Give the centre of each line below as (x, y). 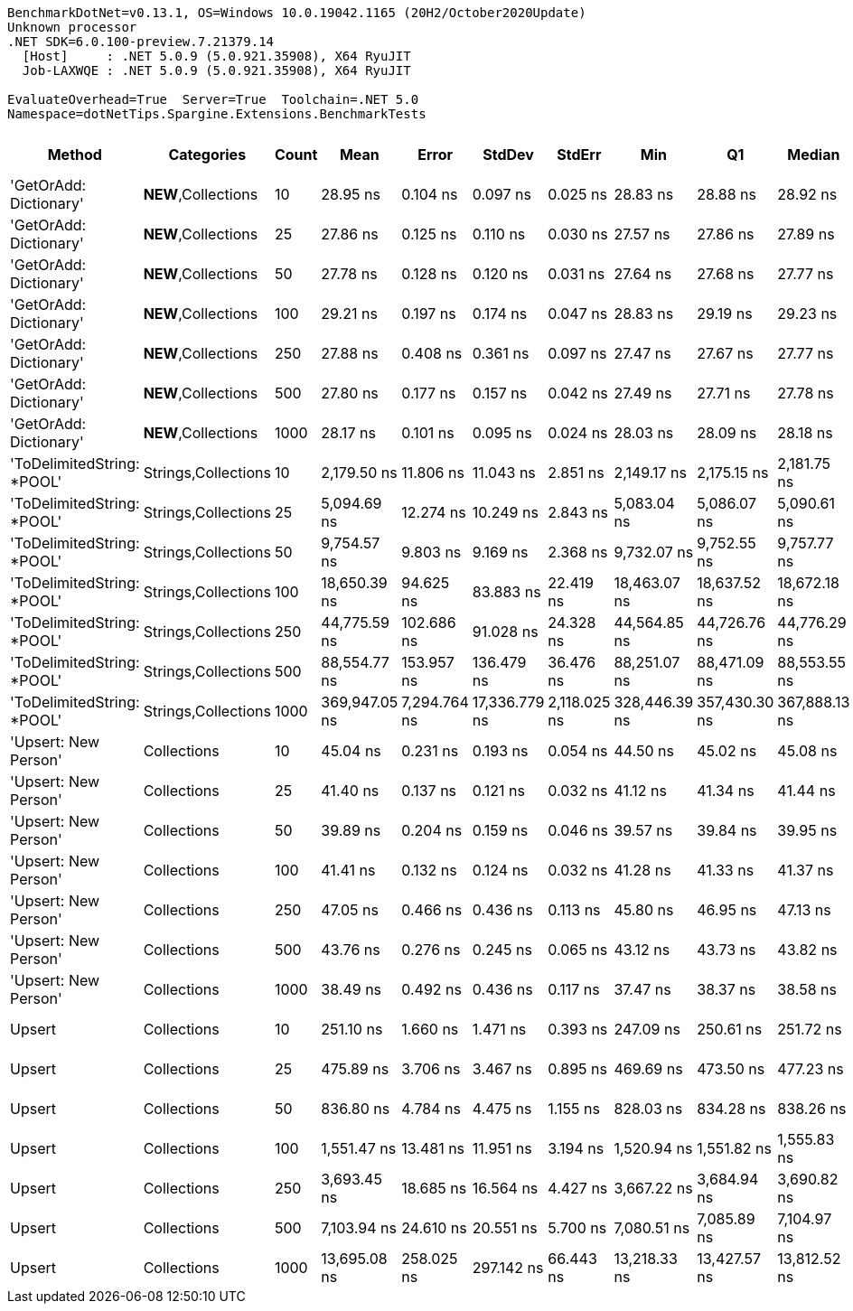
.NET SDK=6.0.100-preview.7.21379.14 (141, 42)
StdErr (579, 155)
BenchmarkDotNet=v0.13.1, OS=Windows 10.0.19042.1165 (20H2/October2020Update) (297, 13)
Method (75, 155)
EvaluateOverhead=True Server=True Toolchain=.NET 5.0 (213, 99)
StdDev (508, 155)
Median (814, 155)
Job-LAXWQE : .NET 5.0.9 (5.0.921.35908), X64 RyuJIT (216, 70)
